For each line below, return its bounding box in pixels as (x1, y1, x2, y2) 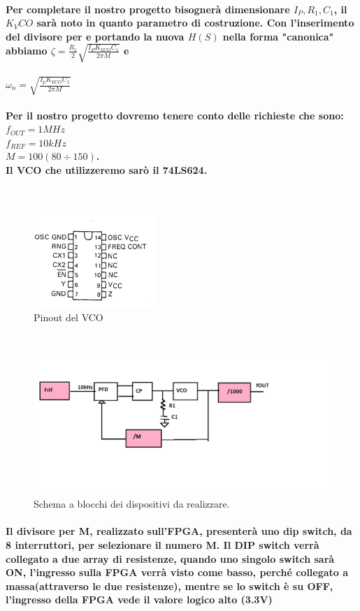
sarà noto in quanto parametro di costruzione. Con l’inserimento (36, 15, 354, 30)
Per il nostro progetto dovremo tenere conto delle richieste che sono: (6, 108, 344, 122)
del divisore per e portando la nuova (6, 29, 185, 43)
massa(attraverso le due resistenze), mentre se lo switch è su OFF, (6, 578, 333, 593)
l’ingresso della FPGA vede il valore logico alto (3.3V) (6, 592, 273, 607)
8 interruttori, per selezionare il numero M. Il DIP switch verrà (6, 538, 319, 552)
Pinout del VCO (34, 310, 103, 325)
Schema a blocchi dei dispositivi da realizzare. (34, 496, 230, 511)
